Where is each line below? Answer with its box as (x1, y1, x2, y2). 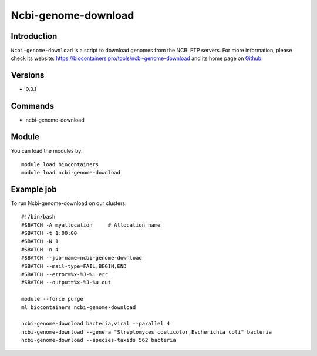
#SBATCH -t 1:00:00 (21, 230, 77, 237)
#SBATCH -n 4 (21, 246, 59, 253)
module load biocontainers (21, 161, 99, 167)
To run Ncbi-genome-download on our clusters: (11, 200, 127, 207)
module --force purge (21, 295, 83, 303)
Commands (11, 101, 55, 111)
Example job (11, 184, 57, 194)
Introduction (11, 31, 58, 41)
